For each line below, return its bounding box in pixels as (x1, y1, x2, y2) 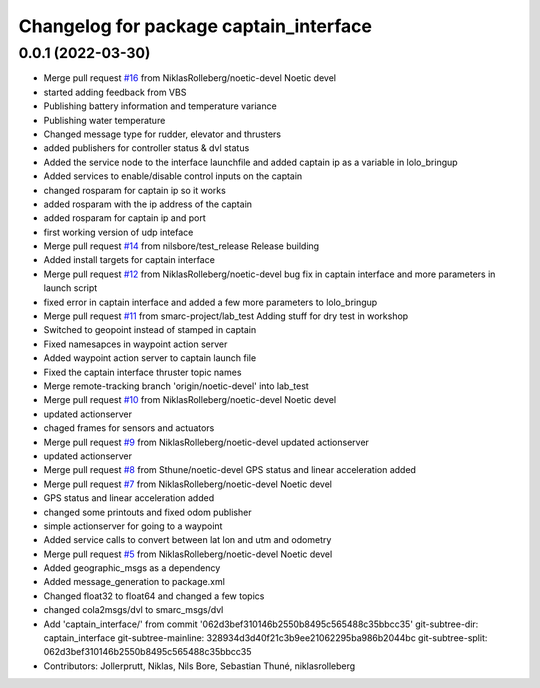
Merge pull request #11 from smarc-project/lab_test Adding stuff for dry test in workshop (43, 310, 409, 322)
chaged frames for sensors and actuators (43, 422, 215, 434)
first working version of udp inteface (43, 226, 194, 238)
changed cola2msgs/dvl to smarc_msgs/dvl (43, 604, 224, 616)
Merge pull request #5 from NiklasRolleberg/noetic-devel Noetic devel (43, 548, 333, 560)
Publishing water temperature (43, 114, 166, 126)
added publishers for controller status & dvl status (43, 142, 250, 154)
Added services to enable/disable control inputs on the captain (43, 170, 303, 182)
